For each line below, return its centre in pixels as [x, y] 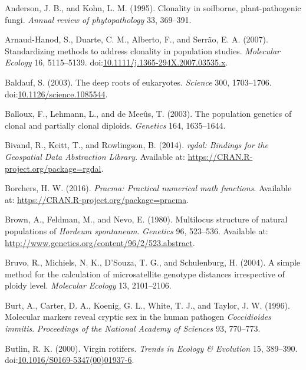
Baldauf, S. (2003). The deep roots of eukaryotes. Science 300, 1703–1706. [138, 82]
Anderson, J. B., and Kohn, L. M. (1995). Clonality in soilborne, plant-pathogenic [153, 8]
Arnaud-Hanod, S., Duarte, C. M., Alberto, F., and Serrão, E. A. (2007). [136, 39]
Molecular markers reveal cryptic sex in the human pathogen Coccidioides [138, 317]
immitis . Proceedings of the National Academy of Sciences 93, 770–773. [133, 328]
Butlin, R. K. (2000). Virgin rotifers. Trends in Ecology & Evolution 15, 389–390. [151, 348]
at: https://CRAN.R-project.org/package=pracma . [97, 199]
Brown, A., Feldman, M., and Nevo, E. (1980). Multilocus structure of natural [146, 219]
